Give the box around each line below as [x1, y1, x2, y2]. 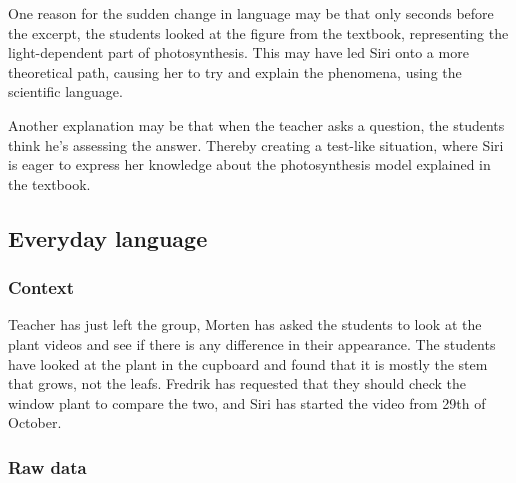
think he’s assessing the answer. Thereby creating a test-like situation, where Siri [8, 134, 504, 155]
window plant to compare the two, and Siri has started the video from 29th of [8, 392, 486, 413]
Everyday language [8, 222, 208, 253]
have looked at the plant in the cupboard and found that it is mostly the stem [8, 353, 488, 374]
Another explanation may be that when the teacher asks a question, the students [8, 114, 505, 135]
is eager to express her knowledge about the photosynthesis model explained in [8, 154, 491, 175]
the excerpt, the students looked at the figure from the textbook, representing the [8, 22, 509, 43]
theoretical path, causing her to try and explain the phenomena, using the [8, 61, 462, 82]
